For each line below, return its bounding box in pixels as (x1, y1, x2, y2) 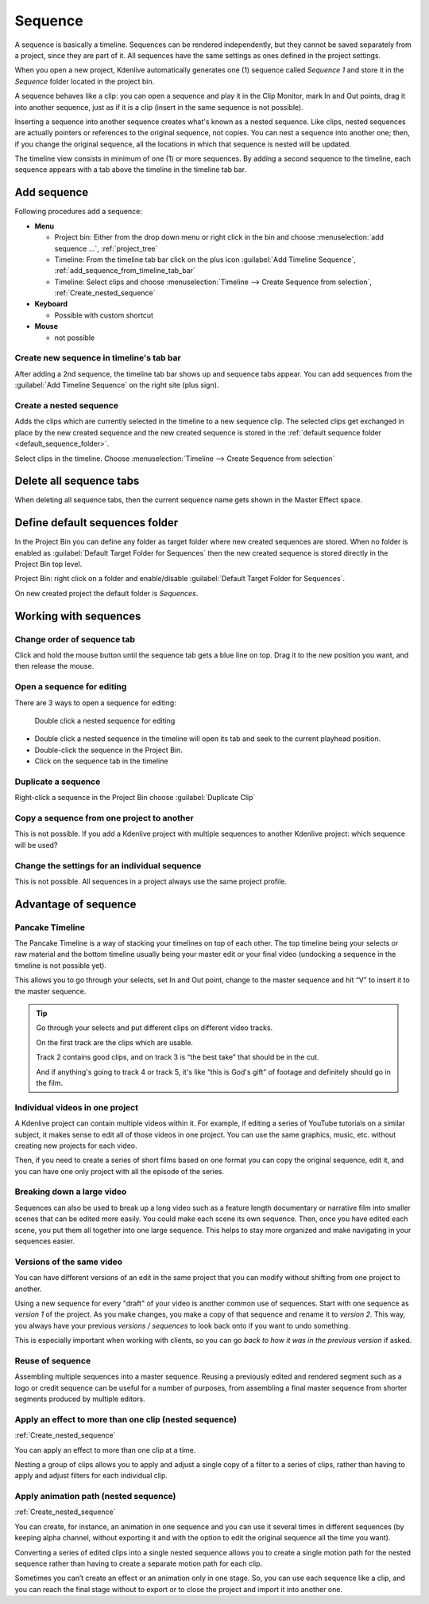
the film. (36, 1079, 64, 1087)
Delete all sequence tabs (14, 474, 140, 488)
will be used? (14, 840, 58, 849)
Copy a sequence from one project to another (14, 813, 194, 824)
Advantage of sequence (14, 897, 137, 911)
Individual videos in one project (14, 1102, 139, 1113)
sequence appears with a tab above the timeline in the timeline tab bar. (14, 165, 247, 174)
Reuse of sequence (14, 1355, 91, 1366)
